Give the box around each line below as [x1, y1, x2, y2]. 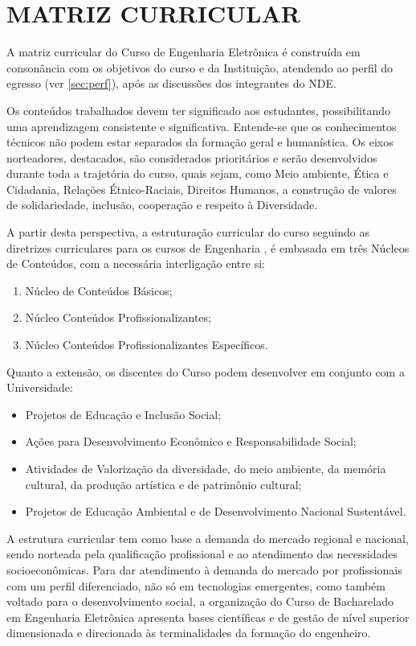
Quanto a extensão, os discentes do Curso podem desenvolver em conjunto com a [6, 363, 405, 380]
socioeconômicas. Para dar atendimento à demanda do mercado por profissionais [6, 561, 402, 578]
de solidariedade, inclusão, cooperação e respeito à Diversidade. [6, 196, 318, 213]
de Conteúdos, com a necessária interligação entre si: [6, 255, 265, 272]
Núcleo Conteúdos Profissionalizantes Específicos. [25, 336, 268, 353]
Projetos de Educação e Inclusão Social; [25, 405, 222, 422]
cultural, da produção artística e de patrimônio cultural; [25, 475, 302, 492]
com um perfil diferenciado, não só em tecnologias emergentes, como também [6, 577, 385, 594]
